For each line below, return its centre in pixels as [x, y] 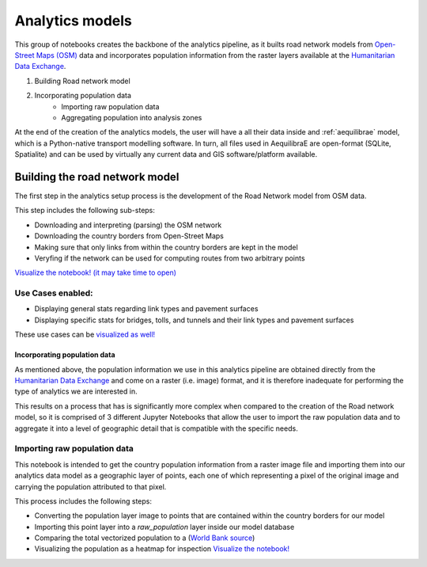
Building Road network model [82, 81]
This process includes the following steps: [83, 501]
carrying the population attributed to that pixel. [91, 486]
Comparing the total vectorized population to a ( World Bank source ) [145, 538]
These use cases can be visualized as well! [85, 335]
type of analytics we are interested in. [76, 391]
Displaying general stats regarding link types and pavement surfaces [146, 309]
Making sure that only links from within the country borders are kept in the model [166, 247]
